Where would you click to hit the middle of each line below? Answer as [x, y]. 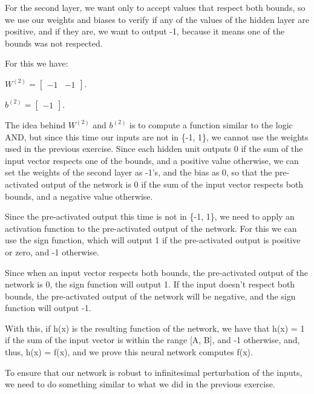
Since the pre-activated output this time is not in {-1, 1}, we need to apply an [150, 216]
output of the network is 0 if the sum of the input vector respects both [172, 184]
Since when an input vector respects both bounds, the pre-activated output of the [156, 272]
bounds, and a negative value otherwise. [79, 196]
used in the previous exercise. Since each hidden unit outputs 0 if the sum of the [154, 149]
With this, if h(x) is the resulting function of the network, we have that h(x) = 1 [155, 328]
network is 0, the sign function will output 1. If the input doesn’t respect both [150, 284]
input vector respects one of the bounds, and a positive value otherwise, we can [152, 160]
